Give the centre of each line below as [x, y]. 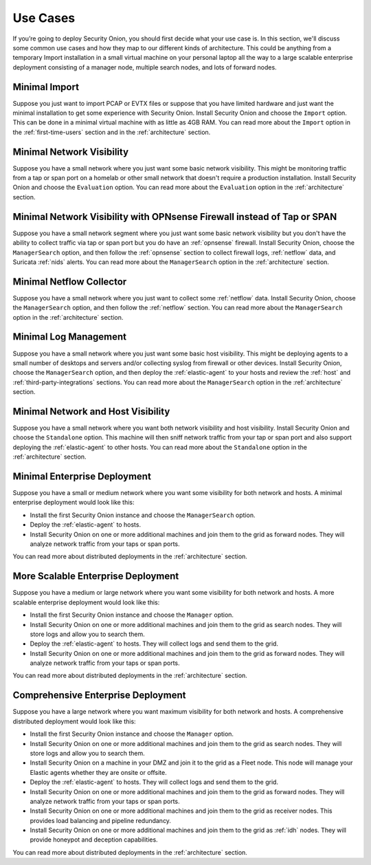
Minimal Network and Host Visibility [91, 412]
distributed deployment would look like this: [75, 721]
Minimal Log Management [70, 337]
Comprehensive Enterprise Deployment [99, 696]
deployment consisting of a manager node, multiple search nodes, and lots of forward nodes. [145, 67]
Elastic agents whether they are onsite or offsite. [99, 772]
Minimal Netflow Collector [70, 282]
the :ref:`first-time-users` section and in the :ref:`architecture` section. [112, 132]
